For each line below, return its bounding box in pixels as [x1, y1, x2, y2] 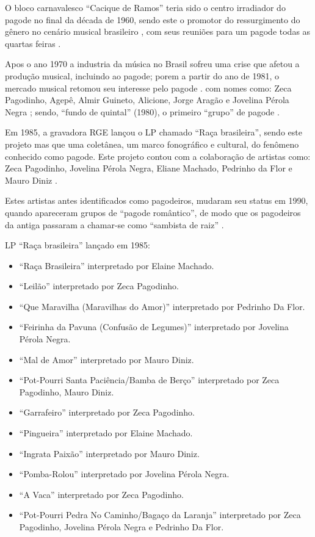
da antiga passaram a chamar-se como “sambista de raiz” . [5, 218, 224, 231]
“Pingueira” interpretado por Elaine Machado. [19, 427, 193, 439]
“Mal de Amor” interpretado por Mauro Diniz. [19, 353, 194, 366]
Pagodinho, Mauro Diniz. [19, 385, 114, 398]
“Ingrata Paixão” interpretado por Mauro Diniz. [19, 447, 200, 460]
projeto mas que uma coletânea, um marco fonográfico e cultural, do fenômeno [5, 137, 299, 150]
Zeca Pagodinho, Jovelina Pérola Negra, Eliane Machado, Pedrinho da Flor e [5, 162, 292, 175]
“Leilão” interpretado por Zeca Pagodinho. [19, 279, 179, 292]
